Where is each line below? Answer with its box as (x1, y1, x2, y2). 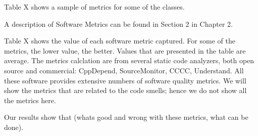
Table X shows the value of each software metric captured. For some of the (4, 35, 235, 46)
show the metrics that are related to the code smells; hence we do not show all (4, 85, 247, 96)
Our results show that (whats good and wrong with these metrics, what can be (4, 112, 248, 122)
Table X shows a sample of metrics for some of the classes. (4, 2, 185, 12)
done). (4, 121, 24, 132)
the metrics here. (4, 95, 56, 105)
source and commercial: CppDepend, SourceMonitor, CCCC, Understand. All (4, 65, 244, 75)
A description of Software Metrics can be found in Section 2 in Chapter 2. (4, 18, 233, 29)
